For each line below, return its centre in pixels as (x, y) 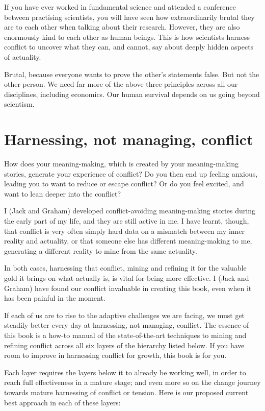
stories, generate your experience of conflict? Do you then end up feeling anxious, (131, 173)
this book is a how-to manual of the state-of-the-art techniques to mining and (125, 335)
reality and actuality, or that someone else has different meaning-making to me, (128, 241)
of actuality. (23, 56)
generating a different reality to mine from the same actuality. (101, 250)
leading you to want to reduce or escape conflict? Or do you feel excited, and (124, 184)
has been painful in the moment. (55, 298)
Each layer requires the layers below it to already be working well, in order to (125, 372)
